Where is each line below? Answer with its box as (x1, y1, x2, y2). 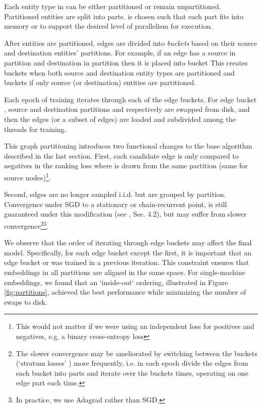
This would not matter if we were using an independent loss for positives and (16, 321, 254, 331)
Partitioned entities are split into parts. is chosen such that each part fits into (4, 11, 243, 21)
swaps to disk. (4, 296, 47, 307)
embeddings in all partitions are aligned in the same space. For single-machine (4, 266, 245, 277)
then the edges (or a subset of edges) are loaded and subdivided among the (4, 113, 236, 124)
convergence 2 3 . (4, 219, 49, 231)
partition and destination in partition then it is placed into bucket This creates (4, 57, 248, 67)
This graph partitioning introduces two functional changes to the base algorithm (4, 141, 252, 151)
